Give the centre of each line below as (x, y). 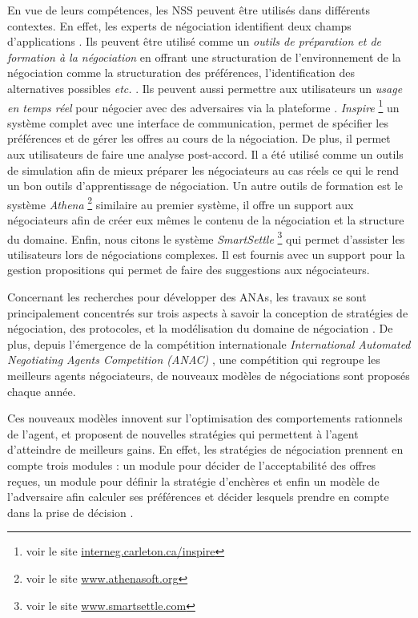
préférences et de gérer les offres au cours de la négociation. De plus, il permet (199, 138)
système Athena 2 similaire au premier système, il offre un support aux (181, 203)
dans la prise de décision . (70, 512)
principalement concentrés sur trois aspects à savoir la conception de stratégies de (208, 312)
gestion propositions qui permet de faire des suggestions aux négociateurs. (189, 270)
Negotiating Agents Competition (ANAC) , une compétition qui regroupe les (194, 359)
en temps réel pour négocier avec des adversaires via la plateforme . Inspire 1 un (203, 106)
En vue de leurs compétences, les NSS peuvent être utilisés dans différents (189, 10)
